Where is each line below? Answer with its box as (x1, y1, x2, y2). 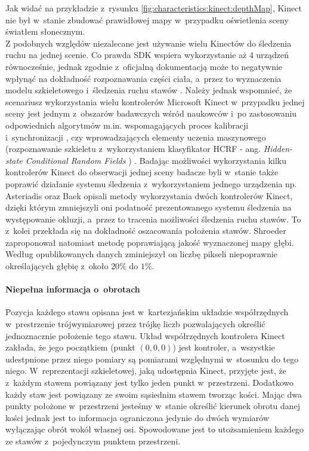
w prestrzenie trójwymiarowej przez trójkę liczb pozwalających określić (5, 318, 265, 330)
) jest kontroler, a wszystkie (172, 341, 275, 354)
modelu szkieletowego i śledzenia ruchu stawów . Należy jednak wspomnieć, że (5, 84, 292, 96)
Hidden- (263, 142, 293, 155)
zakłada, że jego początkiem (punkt (5, 341, 135, 354)
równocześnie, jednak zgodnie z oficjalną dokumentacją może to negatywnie (5, 60, 283, 72)
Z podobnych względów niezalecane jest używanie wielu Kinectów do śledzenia (5, 36, 292, 49)
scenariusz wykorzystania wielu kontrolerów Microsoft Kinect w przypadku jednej (5, 95, 305, 108)
